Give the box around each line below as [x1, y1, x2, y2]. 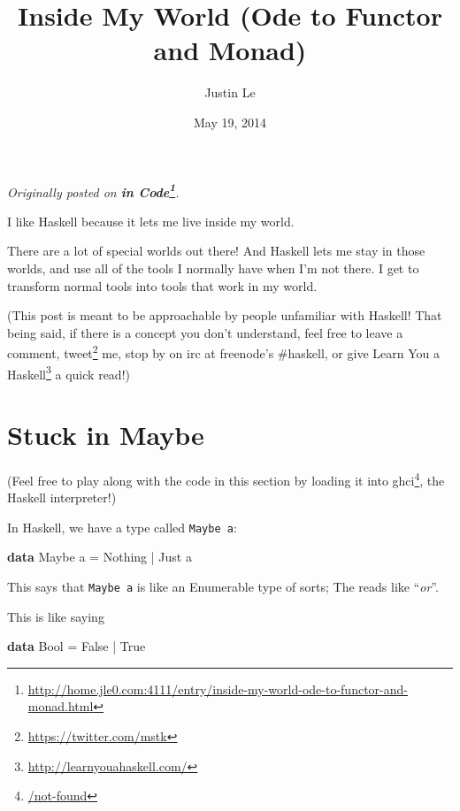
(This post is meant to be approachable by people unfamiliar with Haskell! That [7, 306, 442, 325]
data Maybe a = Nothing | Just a [7, 547, 192, 566]
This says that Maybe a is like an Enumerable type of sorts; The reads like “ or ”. [7, 578, 439, 596]
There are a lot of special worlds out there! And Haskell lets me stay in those [7, 241, 425, 260]
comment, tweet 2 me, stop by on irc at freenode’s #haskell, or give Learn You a [7, 341, 440, 362]
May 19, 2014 [193, 112, 267, 131]
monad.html [27, 697, 94, 715]
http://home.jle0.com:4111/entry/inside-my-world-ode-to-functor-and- [27, 679, 408, 698]
